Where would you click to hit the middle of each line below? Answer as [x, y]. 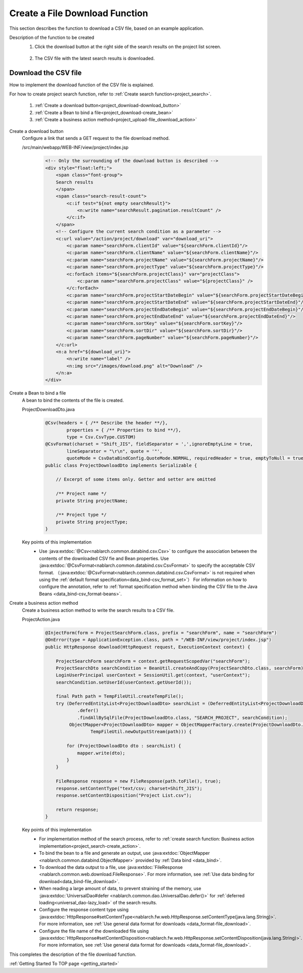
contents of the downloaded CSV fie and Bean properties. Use [104, 558]
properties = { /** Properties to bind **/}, [124, 430]
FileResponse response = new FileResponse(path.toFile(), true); [138, 781]
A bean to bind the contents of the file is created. [73, 400]
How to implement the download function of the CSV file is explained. [82, 85]
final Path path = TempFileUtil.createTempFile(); [120, 696]
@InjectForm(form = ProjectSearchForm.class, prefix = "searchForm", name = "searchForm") [161, 633]
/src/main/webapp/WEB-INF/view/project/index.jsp [75, 148]
